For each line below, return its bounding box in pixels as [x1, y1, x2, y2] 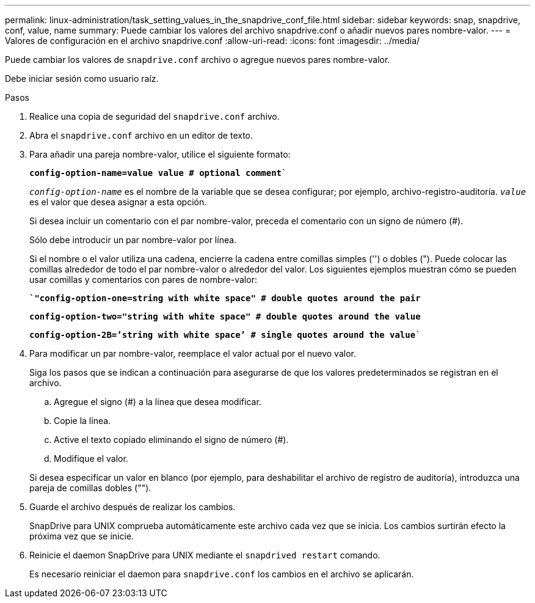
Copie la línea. [54, 415, 111, 426]
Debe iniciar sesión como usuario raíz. [5, 73, 159, 84]
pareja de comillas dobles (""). [29, 483, 151, 493]
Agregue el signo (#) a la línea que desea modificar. [54, 397, 261, 407]
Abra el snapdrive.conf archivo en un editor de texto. [29, 130, 253, 141]
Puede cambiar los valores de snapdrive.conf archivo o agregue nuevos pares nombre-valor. [5, 54, 390, 65]
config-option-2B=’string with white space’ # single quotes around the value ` [29, 330, 421, 340]
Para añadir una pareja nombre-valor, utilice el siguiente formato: [29, 149, 291, 159]
